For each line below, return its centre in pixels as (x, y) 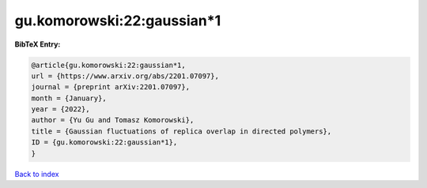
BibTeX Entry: (38, 44)
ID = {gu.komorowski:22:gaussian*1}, (104, 143)
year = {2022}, (60, 109)
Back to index (37, 174)
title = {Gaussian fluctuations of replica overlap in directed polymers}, (181, 131)
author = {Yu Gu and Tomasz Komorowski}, (113, 120)
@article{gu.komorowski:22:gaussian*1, (108, 65)
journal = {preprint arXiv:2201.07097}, (110, 87)
